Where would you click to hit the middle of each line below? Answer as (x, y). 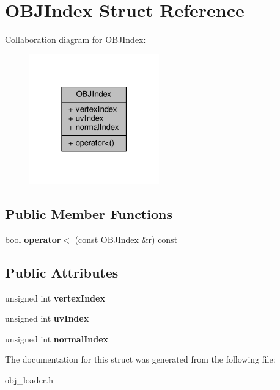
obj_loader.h (29, 379)
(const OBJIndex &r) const (126, 239)
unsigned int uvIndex (47, 318)
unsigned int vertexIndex (55, 298)
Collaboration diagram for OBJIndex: (76, 39)
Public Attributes (62, 272)
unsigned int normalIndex (57, 338)
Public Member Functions (89, 213)
